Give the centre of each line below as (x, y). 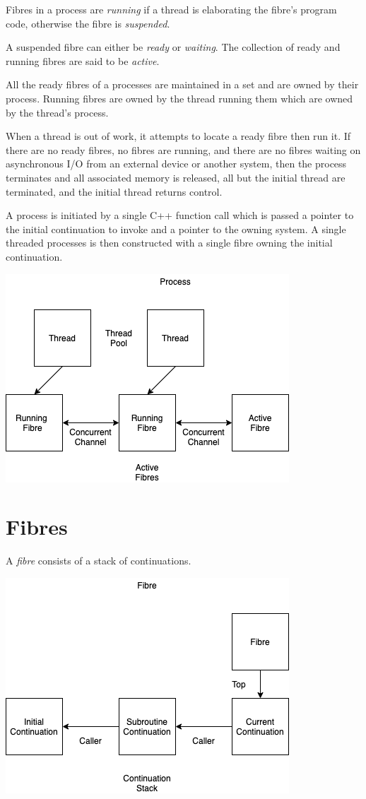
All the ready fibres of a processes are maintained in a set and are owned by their (182, 84)
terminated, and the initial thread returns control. (114, 191)
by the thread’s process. (57, 112)
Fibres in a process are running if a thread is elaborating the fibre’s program (171, 9)
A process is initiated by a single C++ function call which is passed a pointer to (180, 215)
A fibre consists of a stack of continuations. (99, 561)
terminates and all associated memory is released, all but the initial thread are (176, 177)
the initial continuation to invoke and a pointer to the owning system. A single (176, 229)
